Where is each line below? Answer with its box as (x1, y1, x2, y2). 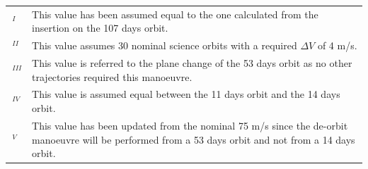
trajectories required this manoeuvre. (32, 69, 192, 84)
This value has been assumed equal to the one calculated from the (32, 6, 318, 21)
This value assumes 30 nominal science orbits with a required (32, 38, 297, 53)
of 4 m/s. (317, 38, 357, 53)
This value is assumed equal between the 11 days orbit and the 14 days (32, 87, 340, 101)
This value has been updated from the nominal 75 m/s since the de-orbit (32, 118, 348, 132)
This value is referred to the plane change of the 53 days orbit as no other (32, 56, 352, 70)
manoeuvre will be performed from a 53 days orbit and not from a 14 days (32, 132, 355, 146)
